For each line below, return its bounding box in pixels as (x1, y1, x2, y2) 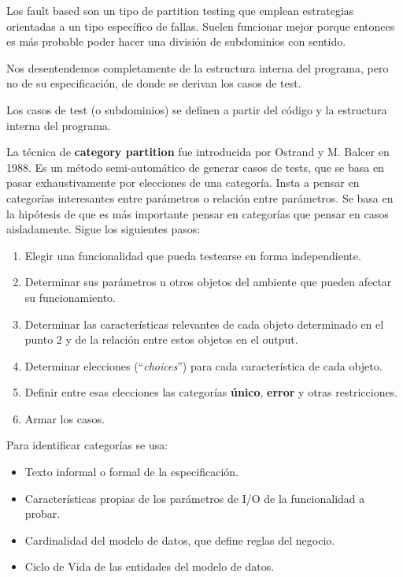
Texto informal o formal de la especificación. (24, 463, 239, 480)
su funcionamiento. (24, 288, 116, 305)
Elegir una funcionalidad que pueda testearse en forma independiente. (24, 247, 361, 263)
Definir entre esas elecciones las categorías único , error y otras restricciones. (24, 384, 398, 400)
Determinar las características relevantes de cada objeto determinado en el (24, 315, 384, 332)
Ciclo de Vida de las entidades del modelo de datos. (24, 558, 275, 575)
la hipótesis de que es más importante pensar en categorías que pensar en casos (6, 205, 389, 221)
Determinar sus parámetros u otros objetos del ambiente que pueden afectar (24, 274, 392, 290)
